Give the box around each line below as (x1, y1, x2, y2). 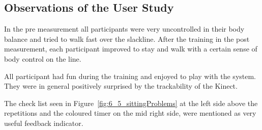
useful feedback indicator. (4, 117, 83, 128)
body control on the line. (4, 53, 81, 64)
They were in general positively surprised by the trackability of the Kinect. (4, 81, 238, 91)
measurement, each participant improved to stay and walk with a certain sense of (4, 43, 257, 54)
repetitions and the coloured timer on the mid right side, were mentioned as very (4, 108, 256, 118)
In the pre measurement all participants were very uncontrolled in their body (4, 23, 245, 34)
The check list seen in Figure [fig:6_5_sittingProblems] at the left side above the (4, 97, 258, 108)
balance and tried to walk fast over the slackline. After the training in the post (4, 33, 250, 44)
